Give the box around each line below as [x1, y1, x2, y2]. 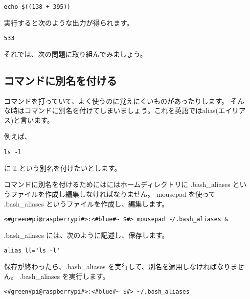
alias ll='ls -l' [4, 247, 60, 254]
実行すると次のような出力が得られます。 [4, 17, 134, 27]
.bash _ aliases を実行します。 [20, 271, 110, 281]
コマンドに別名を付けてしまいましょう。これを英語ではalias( [24, 105, 218, 115]
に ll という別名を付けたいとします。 [4, 162, 121, 173]
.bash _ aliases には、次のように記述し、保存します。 [4, 230, 169, 240]
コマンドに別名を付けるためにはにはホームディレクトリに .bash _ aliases [4, 179, 230, 189]
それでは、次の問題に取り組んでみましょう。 [4, 48, 147, 59]
